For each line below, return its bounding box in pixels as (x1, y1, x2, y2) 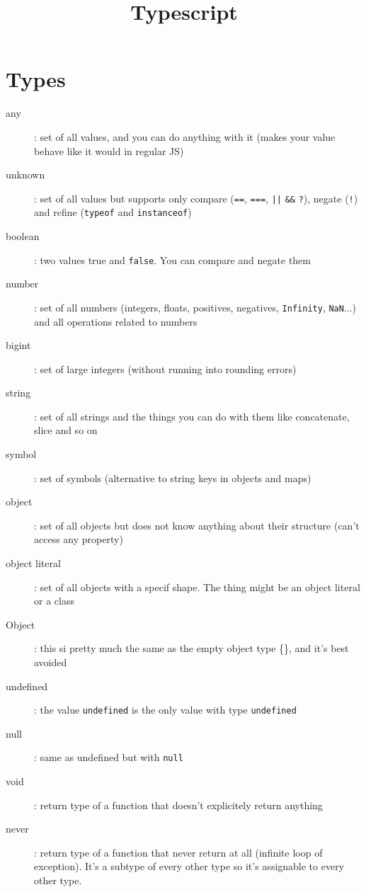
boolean (6, 229, 40, 243)
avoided (34, 655, 67, 669)
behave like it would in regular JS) (34, 143, 184, 158)
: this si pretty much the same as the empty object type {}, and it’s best (34, 641, 349, 656)
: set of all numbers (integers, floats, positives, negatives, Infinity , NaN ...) (34, 299, 357, 314)
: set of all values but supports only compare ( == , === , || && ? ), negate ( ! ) (34, 190, 358, 205)
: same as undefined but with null (34, 750, 183, 765)
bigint (6, 338, 31, 353)
